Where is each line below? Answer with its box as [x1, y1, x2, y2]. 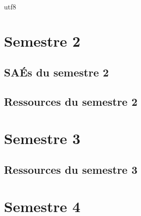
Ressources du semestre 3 [4, 162, 138, 177]
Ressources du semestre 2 [4, 94, 138, 109]
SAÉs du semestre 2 [4, 65, 109, 80]
